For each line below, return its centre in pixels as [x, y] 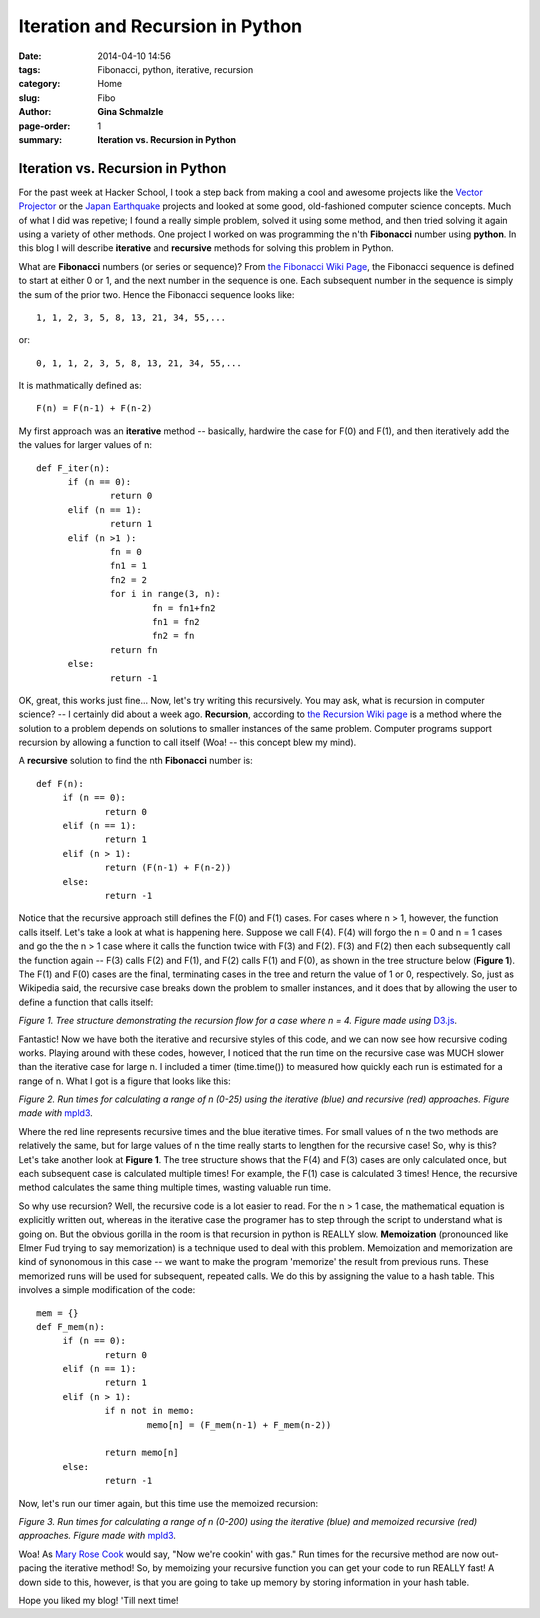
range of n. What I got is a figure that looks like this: [124, 1081]
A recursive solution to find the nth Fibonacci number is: [136, 761]
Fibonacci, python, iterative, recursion [175, 69]
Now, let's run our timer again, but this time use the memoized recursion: [168, 1503]
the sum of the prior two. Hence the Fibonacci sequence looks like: [156, 294]
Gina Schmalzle [130, 112]
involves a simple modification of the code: [107, 1290]
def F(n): [60, 783]
